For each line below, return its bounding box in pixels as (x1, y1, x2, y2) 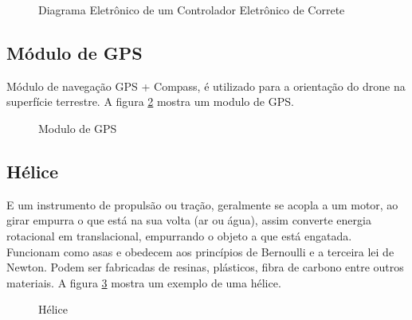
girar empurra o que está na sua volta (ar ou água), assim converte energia (6, 212, 371, 228)
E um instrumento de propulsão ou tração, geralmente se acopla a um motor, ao (6, 196, 398, 213)
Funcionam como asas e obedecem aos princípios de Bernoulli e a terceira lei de (6, 243, 394, 260)
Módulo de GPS (6, 40, 143, 64)
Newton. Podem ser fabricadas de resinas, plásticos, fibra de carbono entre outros (6, 259, 404, 275)
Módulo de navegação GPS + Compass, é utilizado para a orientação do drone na (6, 77, 406, 94)
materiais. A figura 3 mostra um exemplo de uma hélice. (6, 274, 281, 291)
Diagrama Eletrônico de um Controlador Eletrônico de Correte (38, 2, 345, 18)
